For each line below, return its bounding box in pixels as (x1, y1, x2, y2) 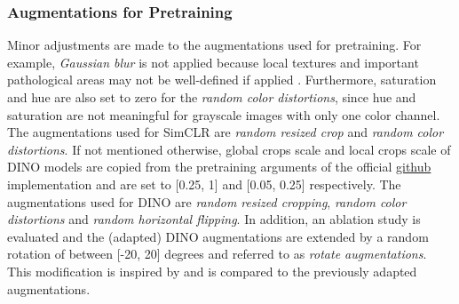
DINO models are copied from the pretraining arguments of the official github (7, 157, 431, 176)
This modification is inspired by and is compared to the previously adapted (7, 261, 417, 280)
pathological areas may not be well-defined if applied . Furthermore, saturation (7, 70, 437, 89)
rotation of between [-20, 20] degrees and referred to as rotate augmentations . (7, 244, 427, 263)
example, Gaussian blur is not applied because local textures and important (7, 52, 419, 71)
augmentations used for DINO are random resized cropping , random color (7, 192, 407, 211)
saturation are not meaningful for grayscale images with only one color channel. (7, 105, 440, 124)
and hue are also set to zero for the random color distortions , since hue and (7, 88, 416, 106)
